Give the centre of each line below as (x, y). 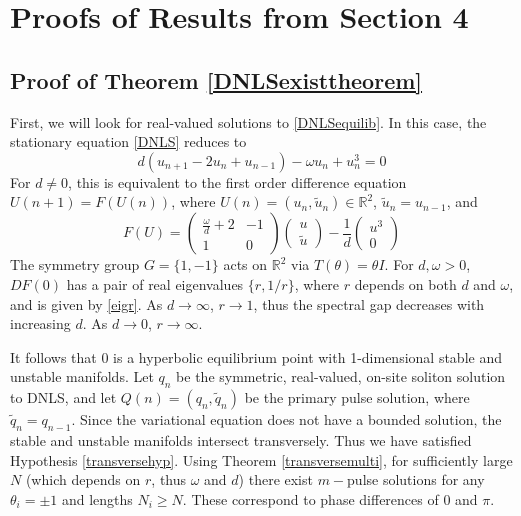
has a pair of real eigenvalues (155, 283)
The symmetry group (75, 264)
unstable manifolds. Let (82, 376)
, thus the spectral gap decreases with (369, 303)
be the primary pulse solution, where (357, 397)
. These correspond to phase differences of (310, 498)
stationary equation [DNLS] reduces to (128, 141)
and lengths (97, 498)
